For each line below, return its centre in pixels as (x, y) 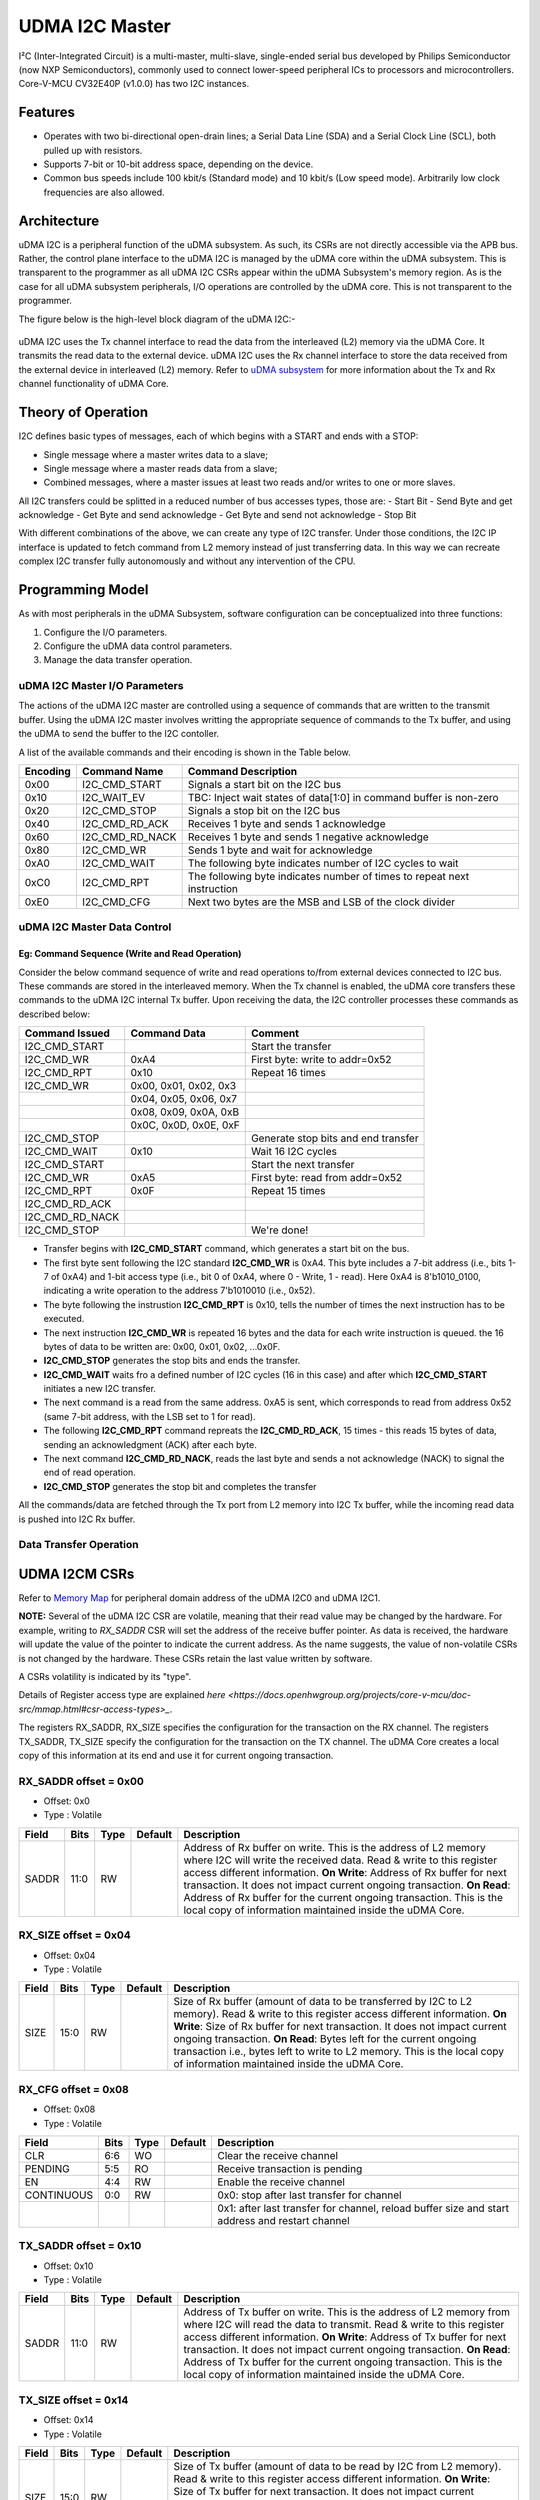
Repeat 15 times (288, 1191)
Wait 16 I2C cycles (293, 1152)
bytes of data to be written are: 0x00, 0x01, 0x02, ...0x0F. (162, 1346)
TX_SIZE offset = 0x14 (73, 2400)
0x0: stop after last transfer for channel (309, 2195)
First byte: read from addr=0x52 (326, 1178)
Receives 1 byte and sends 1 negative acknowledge (308, 837)
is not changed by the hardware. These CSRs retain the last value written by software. (195, 1658)
